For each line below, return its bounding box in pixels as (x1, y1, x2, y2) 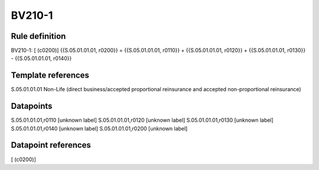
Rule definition (11, 31, 66, 41)
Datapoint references (11, 140, 92, 150)
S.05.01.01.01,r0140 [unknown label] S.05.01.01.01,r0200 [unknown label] (11, 125, 188, 132)
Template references (11, 71, 90, 81)
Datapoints (11, 101, 53, 111)
